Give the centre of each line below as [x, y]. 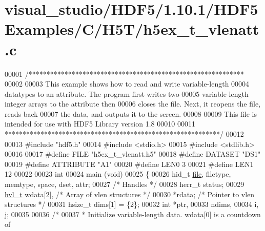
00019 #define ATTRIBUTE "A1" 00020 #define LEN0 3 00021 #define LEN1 [129, 164]
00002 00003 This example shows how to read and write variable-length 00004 [127, 84]
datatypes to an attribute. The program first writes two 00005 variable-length [127, 93]
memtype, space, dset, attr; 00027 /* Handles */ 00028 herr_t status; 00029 [125, 184]
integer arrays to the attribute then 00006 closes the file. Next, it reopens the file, [133, 104]
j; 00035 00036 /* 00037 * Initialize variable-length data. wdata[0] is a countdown [133, 214]
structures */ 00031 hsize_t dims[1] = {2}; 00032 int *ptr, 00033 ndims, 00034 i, [132, 204]
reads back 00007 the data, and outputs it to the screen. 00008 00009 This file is [131, 113]
